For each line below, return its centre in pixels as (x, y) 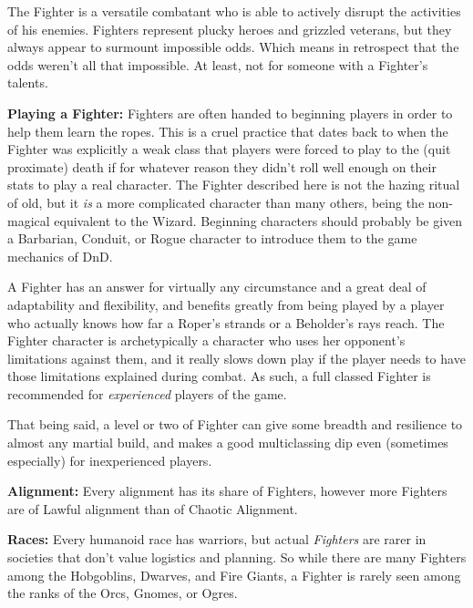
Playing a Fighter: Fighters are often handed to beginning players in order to (230, 113)
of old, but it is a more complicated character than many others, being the (216, 202)
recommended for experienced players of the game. (147, 393)
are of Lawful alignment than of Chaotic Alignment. (153, 508)
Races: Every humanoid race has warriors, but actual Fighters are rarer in (217, 539)
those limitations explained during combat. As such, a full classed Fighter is (219, 376)
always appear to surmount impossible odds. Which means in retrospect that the (233, 47)
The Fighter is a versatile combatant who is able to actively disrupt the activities (234, 11)
